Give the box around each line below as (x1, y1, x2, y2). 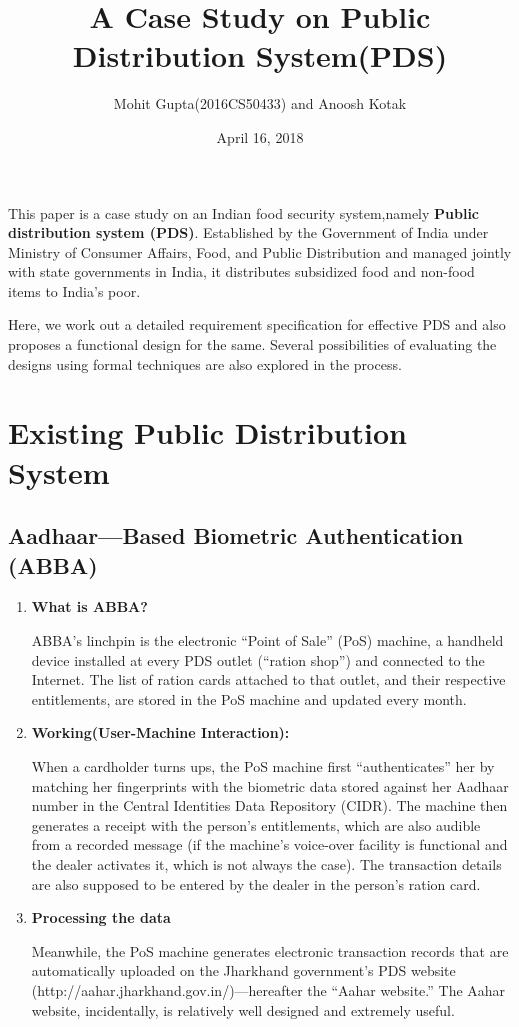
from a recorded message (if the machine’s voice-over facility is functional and (31, 834, 508, 855)
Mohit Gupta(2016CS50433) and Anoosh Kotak (113, 93, 407, 114)
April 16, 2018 (216, 126, 304, 147)
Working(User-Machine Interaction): (31, 722, 290, 743)
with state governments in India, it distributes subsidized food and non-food (8, 261, 475, 282)
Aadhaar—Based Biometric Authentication (8, 520, 464, 551)
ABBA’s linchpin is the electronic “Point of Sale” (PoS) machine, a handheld (31, 630, 504, 650)
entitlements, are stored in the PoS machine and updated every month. (31, 688, 467, 709)
